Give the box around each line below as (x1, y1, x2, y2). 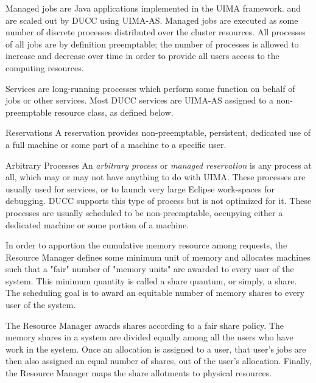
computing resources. (5, 61, 84, 74)
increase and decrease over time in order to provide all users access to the (5, 49, 279, 62)
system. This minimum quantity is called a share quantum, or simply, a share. (5, 274, 297, 287)
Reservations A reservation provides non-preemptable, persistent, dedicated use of (5, 126, 311, 139)
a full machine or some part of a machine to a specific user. (5, 138, 226, 150)
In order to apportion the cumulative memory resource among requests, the (5, 239, 287, 251)
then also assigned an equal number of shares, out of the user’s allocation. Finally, (5, 354, 312, 367)
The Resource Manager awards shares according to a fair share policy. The (5, 318, 284, 331)
